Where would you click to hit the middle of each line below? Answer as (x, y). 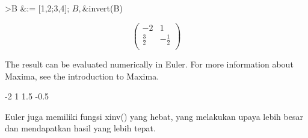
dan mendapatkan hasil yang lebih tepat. (80, 128)
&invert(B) (102, 8)
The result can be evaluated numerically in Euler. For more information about (149, 64)
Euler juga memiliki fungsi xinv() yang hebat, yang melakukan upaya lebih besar (154, 116)
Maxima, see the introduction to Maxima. (82, 76)
